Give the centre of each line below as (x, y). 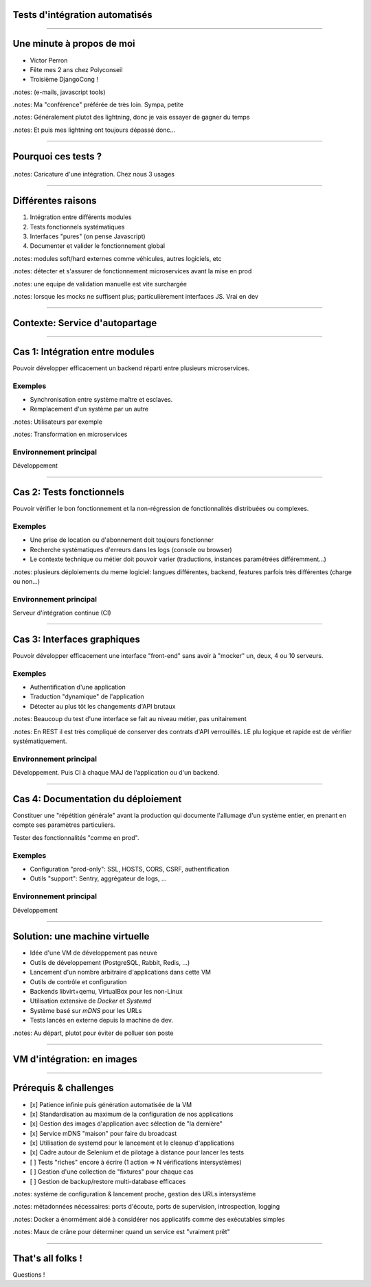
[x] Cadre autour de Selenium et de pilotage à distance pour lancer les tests (137, 1152)
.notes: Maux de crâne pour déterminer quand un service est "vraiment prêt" (121, 1232)
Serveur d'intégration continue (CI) (62, 613)
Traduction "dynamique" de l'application (87, 696)
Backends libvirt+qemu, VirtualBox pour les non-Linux (106, 992)
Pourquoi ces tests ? (57, 156)
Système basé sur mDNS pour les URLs (86, 1010)
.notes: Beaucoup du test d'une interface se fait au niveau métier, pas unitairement (130, 719)
